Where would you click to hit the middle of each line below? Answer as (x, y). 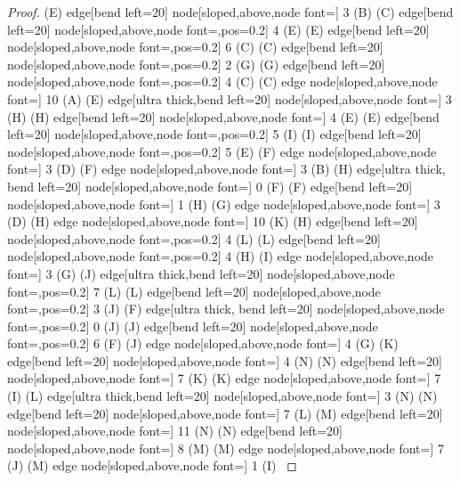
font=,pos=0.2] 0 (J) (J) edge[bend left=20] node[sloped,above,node (193, 326)
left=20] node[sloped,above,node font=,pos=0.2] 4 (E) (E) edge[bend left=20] (218, 29)
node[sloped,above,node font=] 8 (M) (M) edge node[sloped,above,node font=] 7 (226, 448)
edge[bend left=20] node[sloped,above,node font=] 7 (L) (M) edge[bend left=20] (225, 413)
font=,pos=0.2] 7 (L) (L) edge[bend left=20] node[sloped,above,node (194, 291)
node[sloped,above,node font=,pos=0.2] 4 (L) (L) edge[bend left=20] (194, 238)
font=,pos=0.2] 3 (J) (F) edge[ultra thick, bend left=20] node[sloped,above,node (226, 309)
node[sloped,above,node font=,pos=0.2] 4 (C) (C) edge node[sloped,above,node (222, 82)
